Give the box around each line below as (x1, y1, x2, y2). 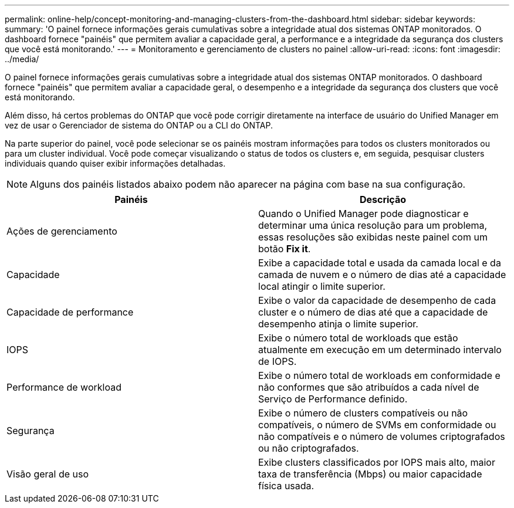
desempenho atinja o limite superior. (258, 318, 418, 330)
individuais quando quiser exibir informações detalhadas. (5, 158, 226, 168)
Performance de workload (6, 381, 121, 393)
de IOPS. (258, 355, 297, 367)
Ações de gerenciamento (6, 225, 117, 237)
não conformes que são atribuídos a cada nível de (258, 381, 479, 393)
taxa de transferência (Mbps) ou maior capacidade (258, 468, 482, 480)
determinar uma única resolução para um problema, (258, 219, 488, 231)
